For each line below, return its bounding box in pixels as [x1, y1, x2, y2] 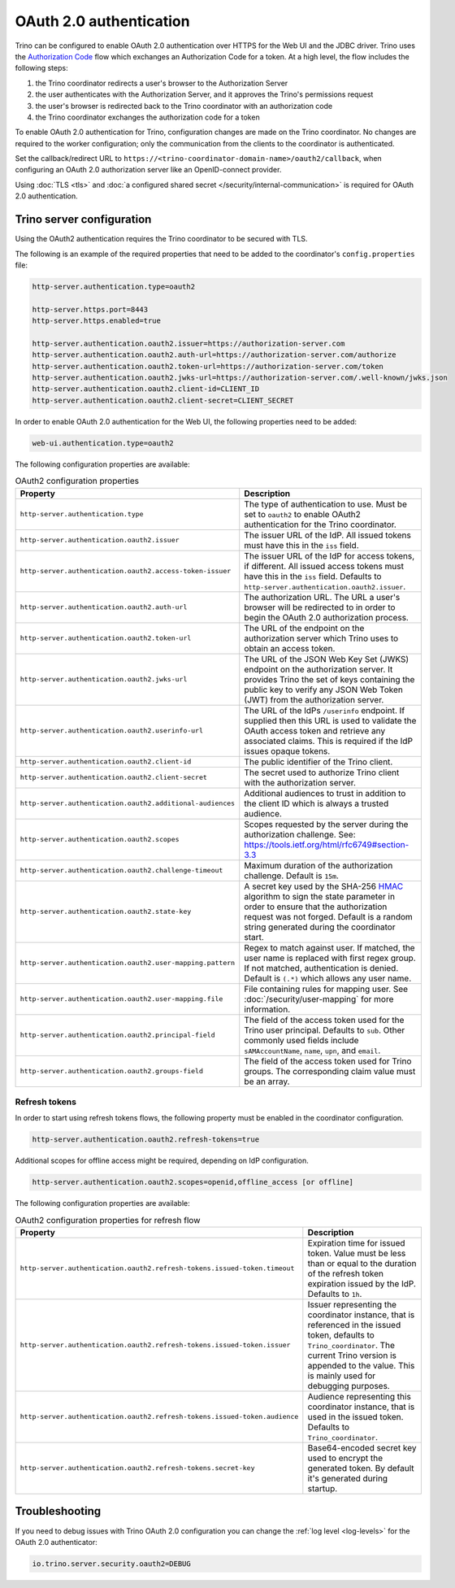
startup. [307, 1482, 338, 1494]
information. [244, 1003, 291, 1015]
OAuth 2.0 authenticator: [15, 1537, 97, 1547]
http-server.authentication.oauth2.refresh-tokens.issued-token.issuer [19, 1341, 291, 1350]
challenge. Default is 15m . [244, 870, 339, 881]
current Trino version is [307, 1350, 397, 1361]
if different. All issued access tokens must [244, 560, 404, 572]
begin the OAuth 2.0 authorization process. [244, 611, 409, 623]
